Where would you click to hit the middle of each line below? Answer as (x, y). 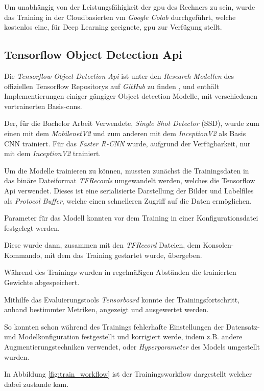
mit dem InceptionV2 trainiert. (53, 153)
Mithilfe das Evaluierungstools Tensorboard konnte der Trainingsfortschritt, (122, 299)
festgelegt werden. (32, 227)
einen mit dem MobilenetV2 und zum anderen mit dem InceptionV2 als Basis (125, 133)
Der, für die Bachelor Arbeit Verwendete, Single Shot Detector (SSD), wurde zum (132, 123)
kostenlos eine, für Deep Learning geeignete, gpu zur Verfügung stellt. (113, 27)
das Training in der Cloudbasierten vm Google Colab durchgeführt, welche (120, 17)
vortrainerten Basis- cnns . (43, 106)
